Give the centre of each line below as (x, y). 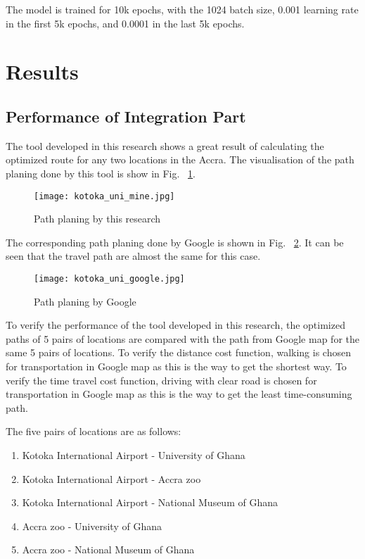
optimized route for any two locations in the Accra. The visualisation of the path (180, 159)
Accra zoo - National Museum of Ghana (108, 549)
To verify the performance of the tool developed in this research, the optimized (175, 325)
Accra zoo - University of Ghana (92, 526)
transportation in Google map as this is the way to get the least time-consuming (179, 394)
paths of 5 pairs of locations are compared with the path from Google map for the (182, 338)
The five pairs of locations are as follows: (94, 431)
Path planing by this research (97, 219)
